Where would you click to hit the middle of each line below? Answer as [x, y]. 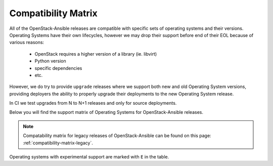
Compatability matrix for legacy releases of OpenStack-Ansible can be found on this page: [117, 136]
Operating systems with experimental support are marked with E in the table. [89, 157]
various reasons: [27, 43]
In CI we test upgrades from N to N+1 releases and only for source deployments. [93, 103]
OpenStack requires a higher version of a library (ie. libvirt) [96, 54]
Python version [50, 61]
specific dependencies [58, 68]
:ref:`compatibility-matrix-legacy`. [58, 143]
